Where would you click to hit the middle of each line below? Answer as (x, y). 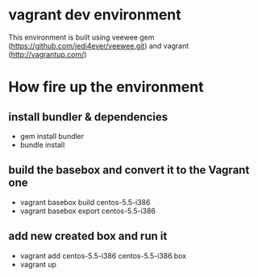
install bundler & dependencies (88, 117)
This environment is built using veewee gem (81, 37)
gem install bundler (52, 136)
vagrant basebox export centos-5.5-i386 (87, 211)
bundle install (42, 145)
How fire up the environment (106, 87)
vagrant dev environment (95, 15)
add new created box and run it (88, 236)
